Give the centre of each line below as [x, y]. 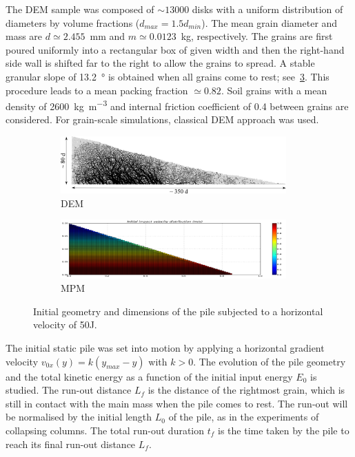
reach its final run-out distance [71, 444]
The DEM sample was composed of [80, 9]
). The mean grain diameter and [270, 22]
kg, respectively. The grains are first [257, 36]
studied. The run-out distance [69, 390]
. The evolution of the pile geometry [270, 361]
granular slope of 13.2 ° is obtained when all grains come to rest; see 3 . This [168, 76]
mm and [108, 36]
